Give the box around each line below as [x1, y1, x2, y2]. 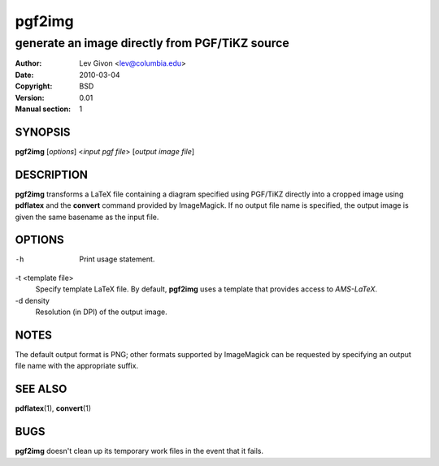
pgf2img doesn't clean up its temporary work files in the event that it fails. [15, 447, 264, 456]
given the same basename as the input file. [15, 212, 159, 222]
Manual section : [15, 104, 72, 114]
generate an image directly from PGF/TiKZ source [15, 36, 290, 50]
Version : [15, 93, 45, 102]
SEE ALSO [15, 382, 67, 396]
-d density [15, 296, 50, 305]
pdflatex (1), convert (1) [15, 403, 92, 413]
